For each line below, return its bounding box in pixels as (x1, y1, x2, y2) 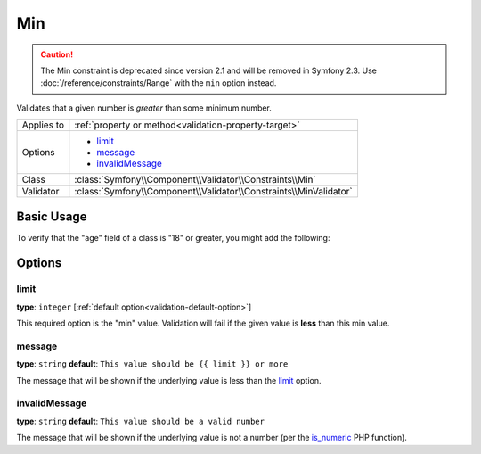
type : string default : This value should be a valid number (16, 416, 265, 426)
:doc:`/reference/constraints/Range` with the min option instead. (40, 78, 277, 88)
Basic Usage (16, 209, 87, 224)
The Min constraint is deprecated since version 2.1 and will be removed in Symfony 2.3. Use (40, 65, 378, 76)
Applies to (21, 119, 65, 131)
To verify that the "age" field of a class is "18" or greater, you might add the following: (16, 232, 330, 243)
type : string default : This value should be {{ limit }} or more (16, 359, 289, 369)
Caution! (40, 49, 74, 60)
